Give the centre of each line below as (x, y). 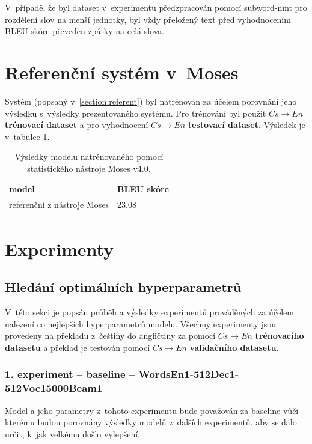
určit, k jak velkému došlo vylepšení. (72, 433)
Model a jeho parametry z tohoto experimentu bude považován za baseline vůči (152, 410)
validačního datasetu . (234, 347)
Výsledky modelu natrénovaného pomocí (89, 157)
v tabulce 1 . (27, 136)
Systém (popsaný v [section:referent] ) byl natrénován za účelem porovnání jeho (151, 101)
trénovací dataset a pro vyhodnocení (77, 125)
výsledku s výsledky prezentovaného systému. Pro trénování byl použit (136, 113)
